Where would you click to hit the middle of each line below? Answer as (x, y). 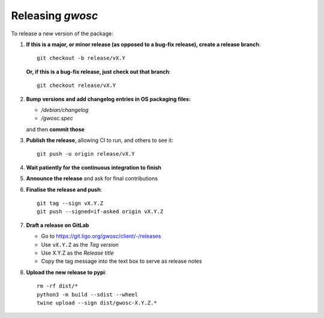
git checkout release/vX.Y (76, 86)
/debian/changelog (65, 110)
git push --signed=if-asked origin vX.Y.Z (100, 212)
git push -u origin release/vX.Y (86, 154)
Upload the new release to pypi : (66, 272)
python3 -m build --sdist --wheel (87, 294)
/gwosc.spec (57, 118)
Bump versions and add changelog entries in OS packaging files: (109, 99)
